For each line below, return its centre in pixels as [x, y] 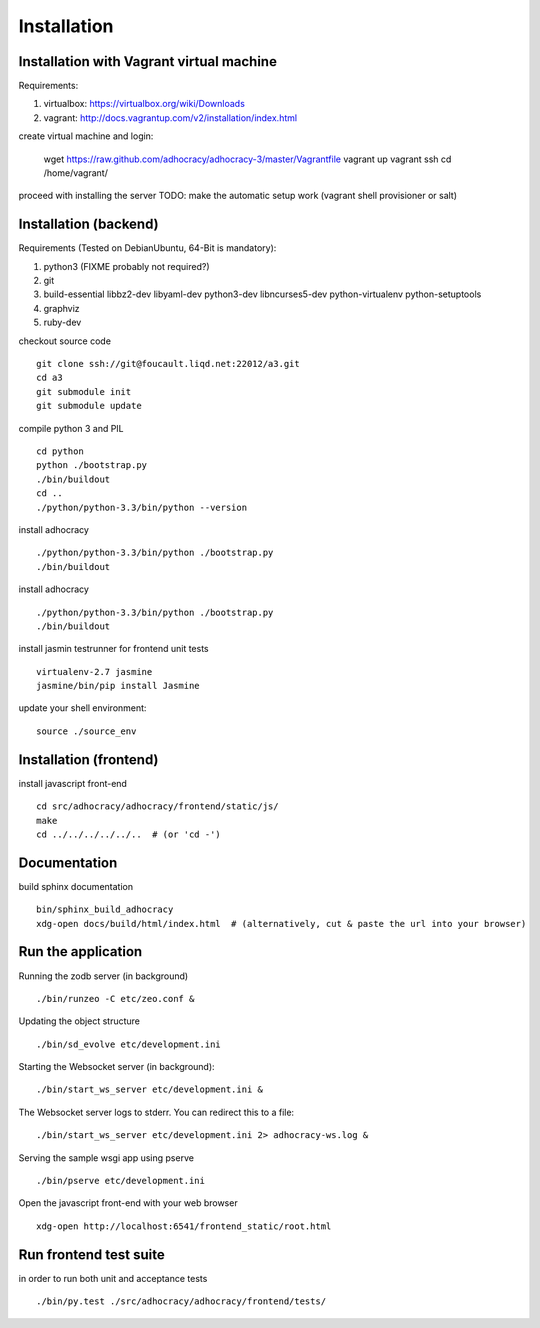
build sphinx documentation [76, 886]
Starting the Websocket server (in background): [116, 1067]
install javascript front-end [72, 783]
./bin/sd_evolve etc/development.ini [129, 1044]
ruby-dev [62, 322]
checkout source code [65, 341]
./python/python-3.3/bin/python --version [142, 507]
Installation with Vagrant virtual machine [147, 61]
